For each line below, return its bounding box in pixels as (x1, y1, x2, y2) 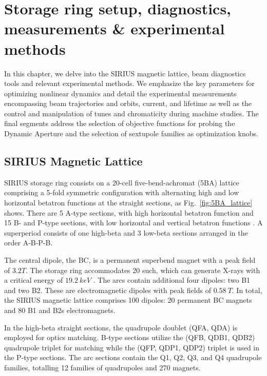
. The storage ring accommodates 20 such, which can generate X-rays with (26, 264, 260, 275)
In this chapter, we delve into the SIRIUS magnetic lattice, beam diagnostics (4, 68, 246, 78)
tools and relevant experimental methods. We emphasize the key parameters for (4, 78, 255, 89)
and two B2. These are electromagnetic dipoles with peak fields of (4, 284, 211, 295)
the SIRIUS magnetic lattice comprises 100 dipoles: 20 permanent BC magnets (4, 295, 252, 305)
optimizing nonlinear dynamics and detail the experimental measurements (4, 88, 237, 98)
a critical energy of (4, 275, 63, 285)
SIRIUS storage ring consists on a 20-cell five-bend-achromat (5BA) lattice (4, 177, 239, 187)
